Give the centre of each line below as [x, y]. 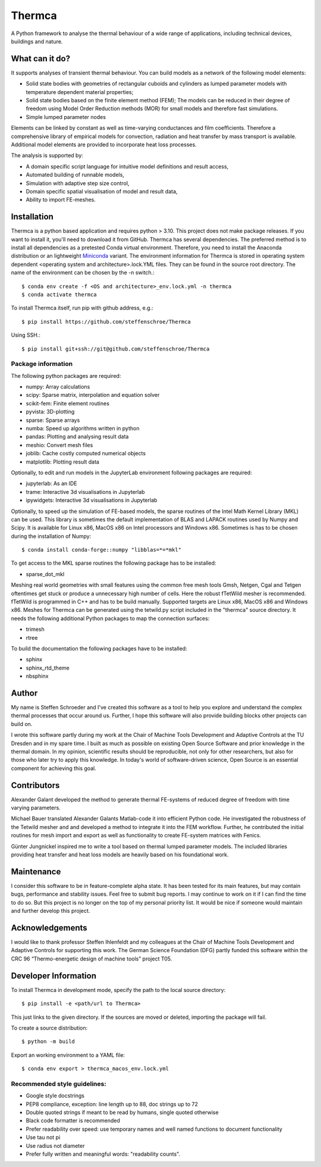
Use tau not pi [43, 1137]
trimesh [35, 629]
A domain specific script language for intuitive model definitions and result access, [127, 166]
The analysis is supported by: [47, 155]
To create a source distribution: [49, 1028]
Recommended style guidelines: [59, 1084]
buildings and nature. [37, 41]
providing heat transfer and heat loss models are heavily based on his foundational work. [120, 855]
